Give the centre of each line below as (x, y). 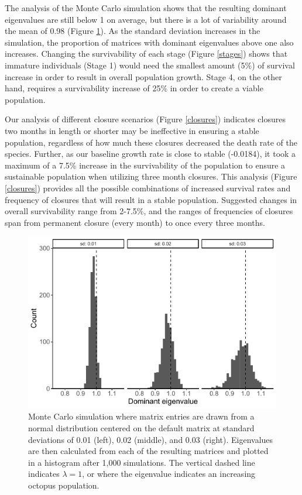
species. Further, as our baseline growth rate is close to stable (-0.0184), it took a (150, 154)
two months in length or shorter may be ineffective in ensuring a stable (132, 130)
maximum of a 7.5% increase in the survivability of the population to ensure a (145, 165)
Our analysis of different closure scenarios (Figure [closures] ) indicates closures (145, 119)
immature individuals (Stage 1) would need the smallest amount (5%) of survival (150, 65)
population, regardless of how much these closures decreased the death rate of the (151, 142)
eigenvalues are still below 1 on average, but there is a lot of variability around (146, 19)
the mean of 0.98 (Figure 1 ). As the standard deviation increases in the (133, 31)
